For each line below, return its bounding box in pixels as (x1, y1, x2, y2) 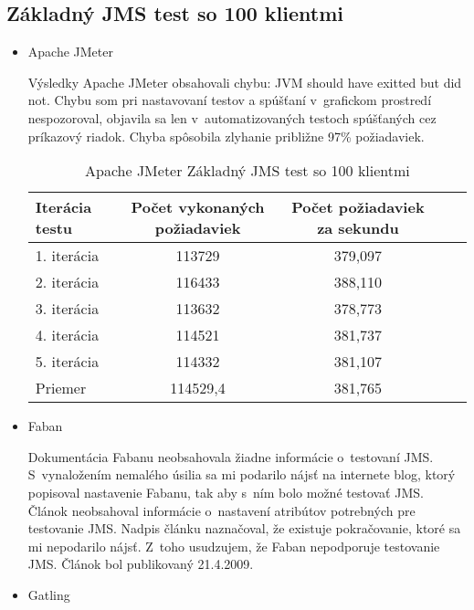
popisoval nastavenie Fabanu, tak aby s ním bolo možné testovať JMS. (27, 482, 424, 501)
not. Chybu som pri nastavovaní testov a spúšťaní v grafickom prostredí (27, 90, 432, 110)
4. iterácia (35, 324, 100, 346)
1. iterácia (35, 245, 100, 267)
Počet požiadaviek (291, 196, 425, 218)
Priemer (35, 377, 87, 399)
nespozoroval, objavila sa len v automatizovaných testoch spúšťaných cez (27, 108, 437, 127)
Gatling (27, 584, 70, 604)
